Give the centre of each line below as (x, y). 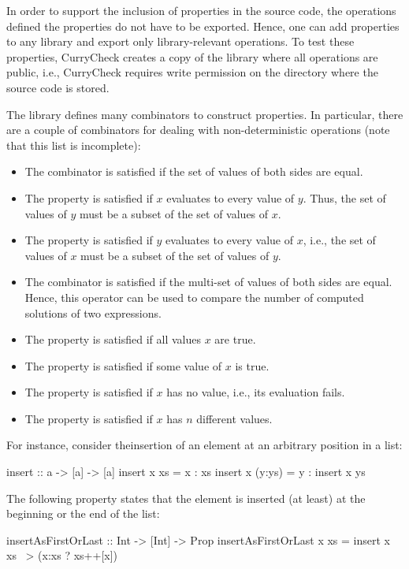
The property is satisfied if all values (113, 339)
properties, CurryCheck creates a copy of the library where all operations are (192, 56)
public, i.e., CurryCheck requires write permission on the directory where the (192, 72)
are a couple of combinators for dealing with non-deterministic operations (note (198, 130)
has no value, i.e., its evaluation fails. (256, 392)
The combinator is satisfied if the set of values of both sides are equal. (194, 171)
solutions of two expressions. (93, 312)
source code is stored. (58, 87)
